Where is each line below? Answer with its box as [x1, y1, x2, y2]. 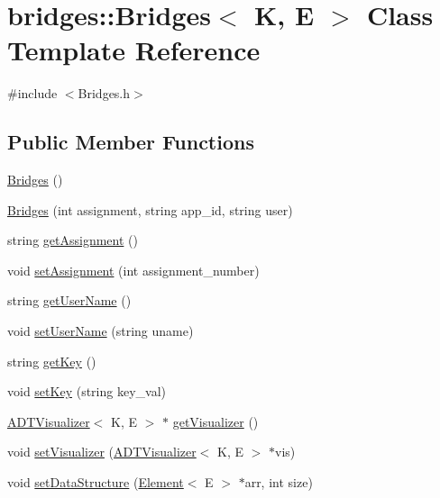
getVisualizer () [172, 412, 259, 430]
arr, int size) [244, 473, 313, 492]
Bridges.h [78, 84, 131, 103]
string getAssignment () [7, 231, 138, 249]
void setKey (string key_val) [7, 382, 166, 401]
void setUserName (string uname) [7, 321, 194, 340]
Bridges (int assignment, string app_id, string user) [7, 200, 293, 219]
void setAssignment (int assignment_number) [7, 260, 260, 279]
